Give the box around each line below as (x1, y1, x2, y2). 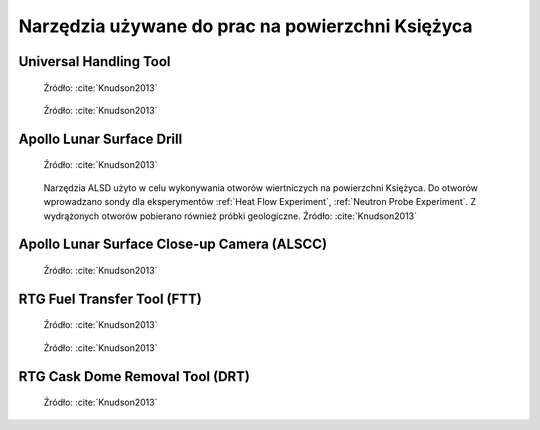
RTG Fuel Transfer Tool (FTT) (18, 290, 202, 307)
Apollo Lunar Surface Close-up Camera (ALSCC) (18, 236, 328, 253)
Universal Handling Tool (18, 53, 171, 70)
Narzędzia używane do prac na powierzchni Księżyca (18, 15, 474, 37)
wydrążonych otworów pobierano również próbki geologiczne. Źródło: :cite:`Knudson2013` (43, 210, 418, 222)
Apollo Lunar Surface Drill (18, 130, 183, 147)
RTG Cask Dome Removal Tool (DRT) (18, 368, 250, 385)
